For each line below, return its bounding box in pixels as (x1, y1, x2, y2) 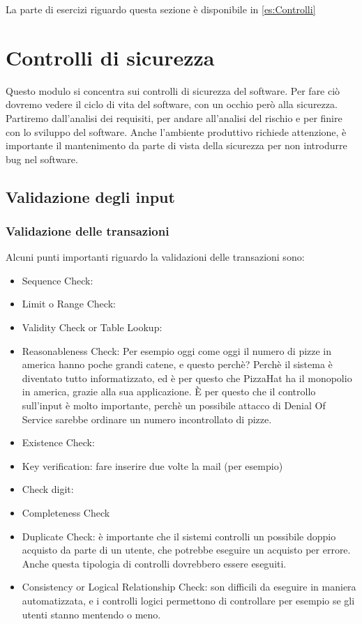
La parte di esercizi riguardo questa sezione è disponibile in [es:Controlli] (6, 2, 316, 16)
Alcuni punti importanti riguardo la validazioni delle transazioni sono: (6, 250, 305, 264)
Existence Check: (22, 435, 95, 450)
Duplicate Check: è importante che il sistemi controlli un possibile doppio (22, 528, 336, 543)
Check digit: (22, 482, 74, 496)
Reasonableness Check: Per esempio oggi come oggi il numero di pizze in (22, 343, 332, 358)
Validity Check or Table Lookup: (22, 320, 163, 335)
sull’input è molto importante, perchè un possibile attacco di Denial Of (22, 398, 326, 413)
